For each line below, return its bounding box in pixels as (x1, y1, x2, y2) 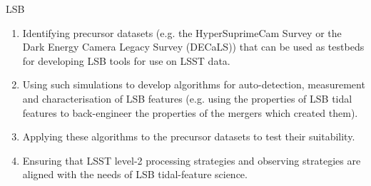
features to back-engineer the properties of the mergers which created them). (22, 105, 358, 120)
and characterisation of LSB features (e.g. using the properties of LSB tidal (22, 91, 352, 105)
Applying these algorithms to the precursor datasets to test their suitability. (22, 129, 355, 144)
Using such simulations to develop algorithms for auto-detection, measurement (22, 77, 365, 92)
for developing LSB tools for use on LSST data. (22, 53, 230, 68)
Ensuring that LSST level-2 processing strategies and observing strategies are (22, 153, 361, 167)
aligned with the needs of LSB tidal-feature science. (22, 167, 248, 182)
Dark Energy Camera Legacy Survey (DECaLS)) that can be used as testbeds (22, 39, 365, 54)
